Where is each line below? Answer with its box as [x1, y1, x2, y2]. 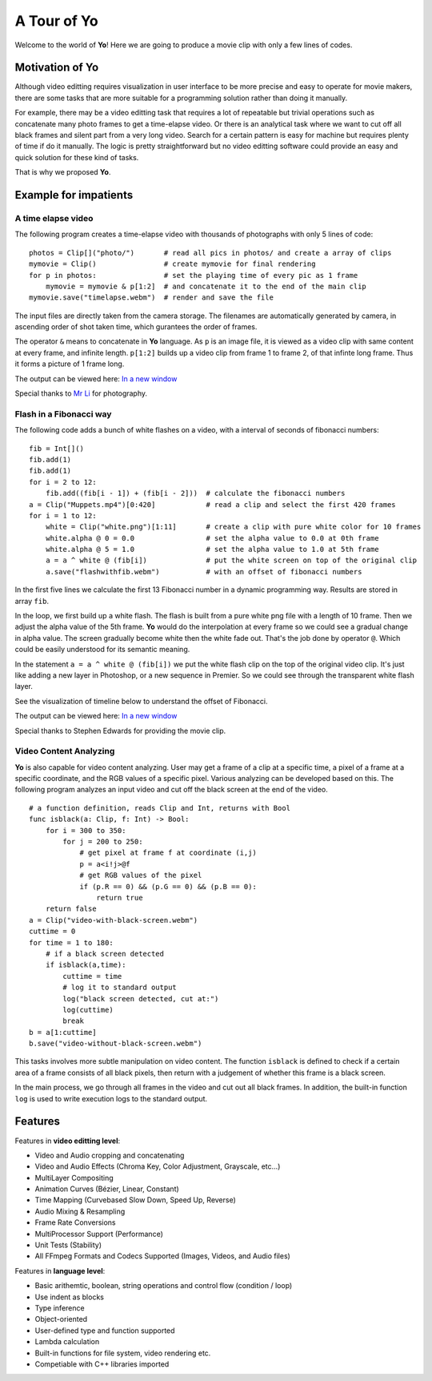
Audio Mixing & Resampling [34, 1206, 126, 1216]
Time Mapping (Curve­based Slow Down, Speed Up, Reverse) [34, 1195, 236, 1205]
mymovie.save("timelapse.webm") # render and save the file [29, 293, 274, 302]
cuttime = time [62, 972, 122, 980]
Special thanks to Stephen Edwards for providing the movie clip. [14, 726, 226, 735]
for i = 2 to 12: [29, 477, 97, 486]
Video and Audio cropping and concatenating [34, 1150, 185, 1160]
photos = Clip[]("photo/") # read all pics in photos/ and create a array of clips [29, 248, 392, 257]
